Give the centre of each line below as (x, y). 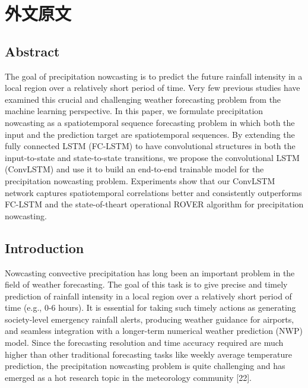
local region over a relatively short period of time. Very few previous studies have (153, 88)
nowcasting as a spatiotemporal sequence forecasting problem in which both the (150, 122)
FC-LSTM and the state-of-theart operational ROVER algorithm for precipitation (154, 204)
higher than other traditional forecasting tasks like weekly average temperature (148, 354)
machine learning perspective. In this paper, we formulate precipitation (134, 111)
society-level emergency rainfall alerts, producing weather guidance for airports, (150, 319)
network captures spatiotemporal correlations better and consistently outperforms (153, 192)
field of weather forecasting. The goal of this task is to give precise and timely (146, 284)
